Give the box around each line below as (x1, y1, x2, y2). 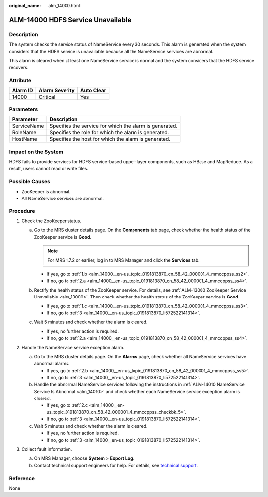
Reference (9, 475, 35, 482)
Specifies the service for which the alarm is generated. (49, 122, 178, 129)
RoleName (12, 129, 37, 136)
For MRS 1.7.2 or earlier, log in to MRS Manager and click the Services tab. (47, 257, 200, 263)
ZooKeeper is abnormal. (21, 188, 71, 194)
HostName (12, 136, 37, 143)
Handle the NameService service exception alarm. (21, 344, 125, 350)
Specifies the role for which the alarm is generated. (49, 129, 169, 136)
